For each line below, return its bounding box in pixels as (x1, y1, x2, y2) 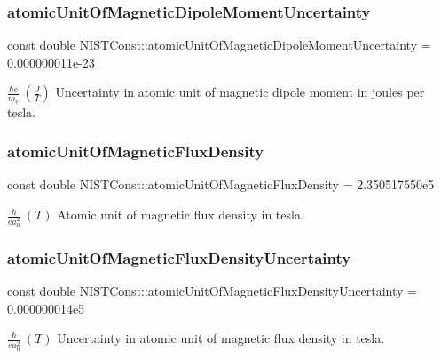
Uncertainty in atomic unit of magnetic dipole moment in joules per (55, 83, 425, 101)
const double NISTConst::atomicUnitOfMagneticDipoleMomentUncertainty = (7, 36, 431, 54)
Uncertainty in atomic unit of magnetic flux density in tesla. (57, 329, 385, 347)
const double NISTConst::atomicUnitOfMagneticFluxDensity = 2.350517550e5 (7, 175, 435, 194)
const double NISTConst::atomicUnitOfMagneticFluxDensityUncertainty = (7, 282, 417, 300)
